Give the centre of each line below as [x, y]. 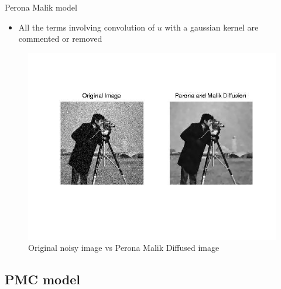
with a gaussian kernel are [212, 27]
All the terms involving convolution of [87, 27]
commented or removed [60, 38]
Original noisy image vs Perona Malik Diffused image [124, 248]
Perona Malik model [41, 7]
